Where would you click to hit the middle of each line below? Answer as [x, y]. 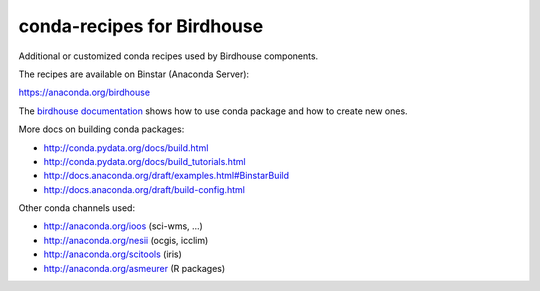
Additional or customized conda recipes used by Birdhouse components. [168, 56]
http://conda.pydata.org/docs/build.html [126, 147]
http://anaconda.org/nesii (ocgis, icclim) [126, 240]
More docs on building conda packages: [101, 129]
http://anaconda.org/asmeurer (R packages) [134, 268]
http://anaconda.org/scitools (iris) [112, 254]
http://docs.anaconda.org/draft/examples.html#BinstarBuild [166, 176]
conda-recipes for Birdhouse [141, 26]
